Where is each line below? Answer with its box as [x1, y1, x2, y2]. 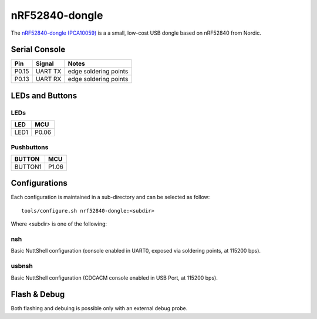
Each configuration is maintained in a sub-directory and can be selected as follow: [11, 194, 210, 201]
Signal [35, 59, 54, 68]
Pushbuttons [11, 143, 49, 151]
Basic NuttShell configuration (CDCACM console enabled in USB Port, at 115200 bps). [11, 274, 218, 281]
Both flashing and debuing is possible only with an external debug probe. [11, 305, 188, 312]
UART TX [35, 68, 62, 76]
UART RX [35, 75, 62, 83]
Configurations [11, 178, 68, 188]
